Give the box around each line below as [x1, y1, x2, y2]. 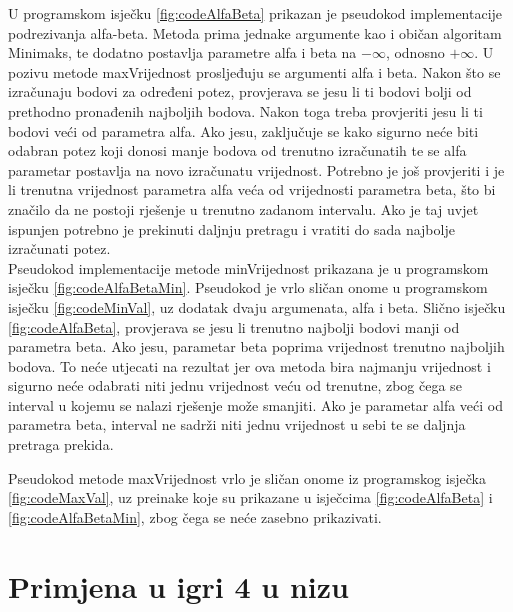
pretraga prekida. [8, 434, 114, 455]
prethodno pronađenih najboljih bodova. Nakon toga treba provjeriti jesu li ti [8, 100, 483, 121]
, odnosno [385, 42, 445, 63]
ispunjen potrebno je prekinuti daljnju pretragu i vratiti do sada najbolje [8, 218, 455, 239]
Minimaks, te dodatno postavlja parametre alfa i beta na [8, 42, 357, 63]
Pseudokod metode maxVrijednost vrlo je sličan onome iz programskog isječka [8, 467, 486, 488]
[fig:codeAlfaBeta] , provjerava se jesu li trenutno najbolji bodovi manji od [8, 316, 460, 337]
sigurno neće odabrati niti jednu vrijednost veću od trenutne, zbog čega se [8, 375, 462, 396]
